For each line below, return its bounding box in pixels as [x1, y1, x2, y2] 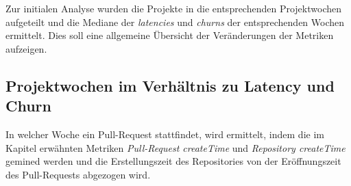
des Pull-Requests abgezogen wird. [5, 167, 151, 181]
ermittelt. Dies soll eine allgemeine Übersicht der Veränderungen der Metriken [5, 28, 334, 42]
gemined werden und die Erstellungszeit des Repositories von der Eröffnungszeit [5, 154, 341, 168]
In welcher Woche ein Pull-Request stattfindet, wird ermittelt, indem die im [5, 127, 324, 141]
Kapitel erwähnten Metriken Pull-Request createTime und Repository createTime [5, 140, 346, 155]
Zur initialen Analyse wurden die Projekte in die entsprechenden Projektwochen [5, 1, 341, 15]
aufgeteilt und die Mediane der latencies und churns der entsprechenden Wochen [5, 14, 345, 29]
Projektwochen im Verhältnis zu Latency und [5, 75, 335, 96]
